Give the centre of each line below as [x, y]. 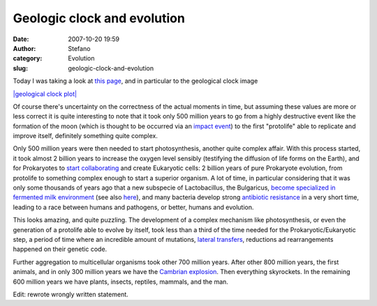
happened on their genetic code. [60, 249]
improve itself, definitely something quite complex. [86, 136]
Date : [21, 39]
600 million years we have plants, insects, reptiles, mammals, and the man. [120, 282]
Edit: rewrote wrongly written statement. [71, 294]
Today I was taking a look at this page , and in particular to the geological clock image [135, 81]
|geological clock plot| [45, 93]
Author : [24, 48]
